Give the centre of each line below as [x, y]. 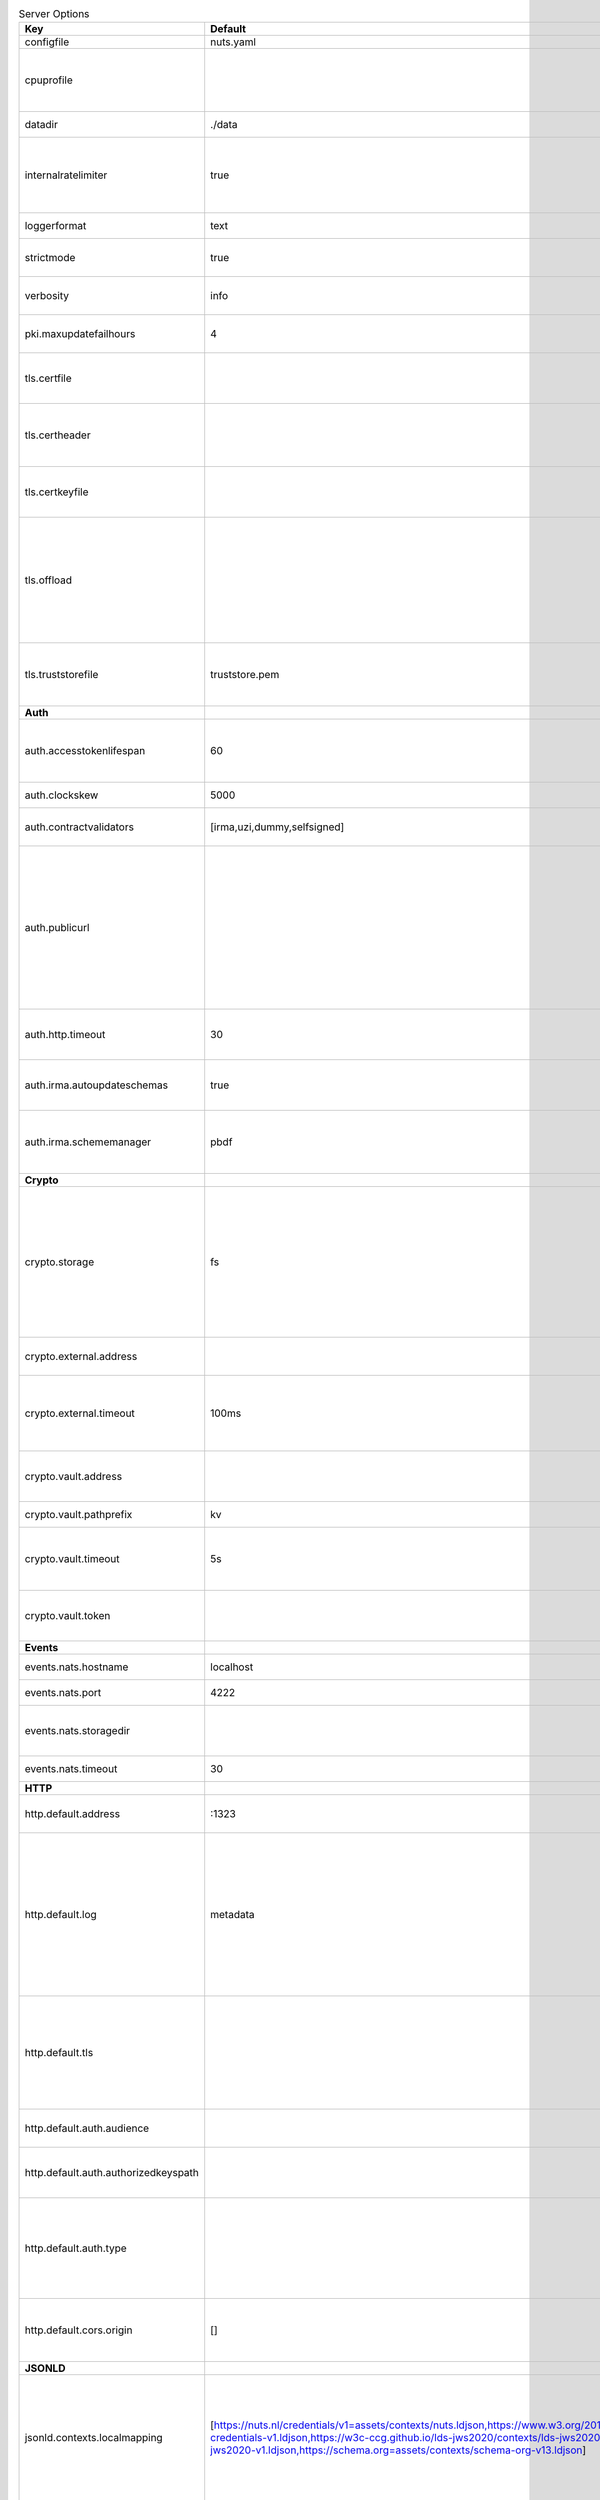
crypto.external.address [81, 1357]
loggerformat [55, 226]
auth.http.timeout [65, 1035]
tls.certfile [48, 378]
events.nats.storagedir [77, 1731]
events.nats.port [63, 1693]
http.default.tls [59, 2053]
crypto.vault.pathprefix [78, 1515]
